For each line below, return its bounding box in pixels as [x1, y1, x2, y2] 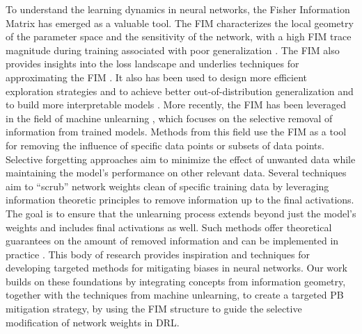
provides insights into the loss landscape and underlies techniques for [6, 56, 299, 71]
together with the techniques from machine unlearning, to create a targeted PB [6, 287, 344, 302]
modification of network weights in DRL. [6, 315, 180, 329]
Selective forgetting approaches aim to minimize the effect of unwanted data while [6, 151, 356, 166]
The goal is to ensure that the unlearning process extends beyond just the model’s [6, 206, 356, 220]
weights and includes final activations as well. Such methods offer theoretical [6, 219, 332, 234]
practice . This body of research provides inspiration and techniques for [6, 247, 310, 261]
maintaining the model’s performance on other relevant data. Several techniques [6, 165, 347, 180]
